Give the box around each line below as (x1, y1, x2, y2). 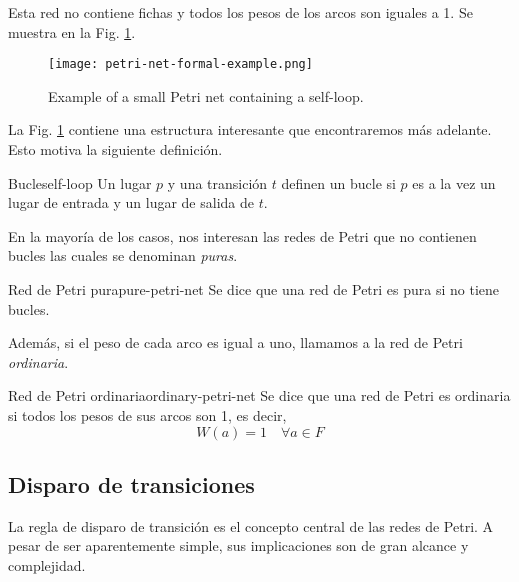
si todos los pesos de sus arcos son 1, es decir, (8, 404, 287, 425)
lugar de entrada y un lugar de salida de (8, 192, 254, 213)
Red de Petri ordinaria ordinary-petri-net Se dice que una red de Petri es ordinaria (8, 385, 511, 406)
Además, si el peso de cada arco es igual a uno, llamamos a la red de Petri (8, 332, 463, 353)
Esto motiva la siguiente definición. (8, 139, 223, 160)
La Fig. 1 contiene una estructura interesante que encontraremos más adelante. (8, 119, 492, 140)
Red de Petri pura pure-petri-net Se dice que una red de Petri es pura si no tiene (8, 279, 500, 299)
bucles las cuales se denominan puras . (8, 245, 238, 266)
